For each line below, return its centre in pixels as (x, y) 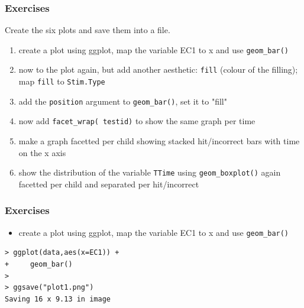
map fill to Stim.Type (62, 81)
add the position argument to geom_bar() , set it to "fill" (123, 101)
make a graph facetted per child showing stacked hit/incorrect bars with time (159, 141)
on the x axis (42, 152)
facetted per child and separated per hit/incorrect (109, 184)
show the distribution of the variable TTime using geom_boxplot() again (150, 172)
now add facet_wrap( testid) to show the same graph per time (137, 121)
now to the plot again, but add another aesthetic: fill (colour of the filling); (158, 69)
